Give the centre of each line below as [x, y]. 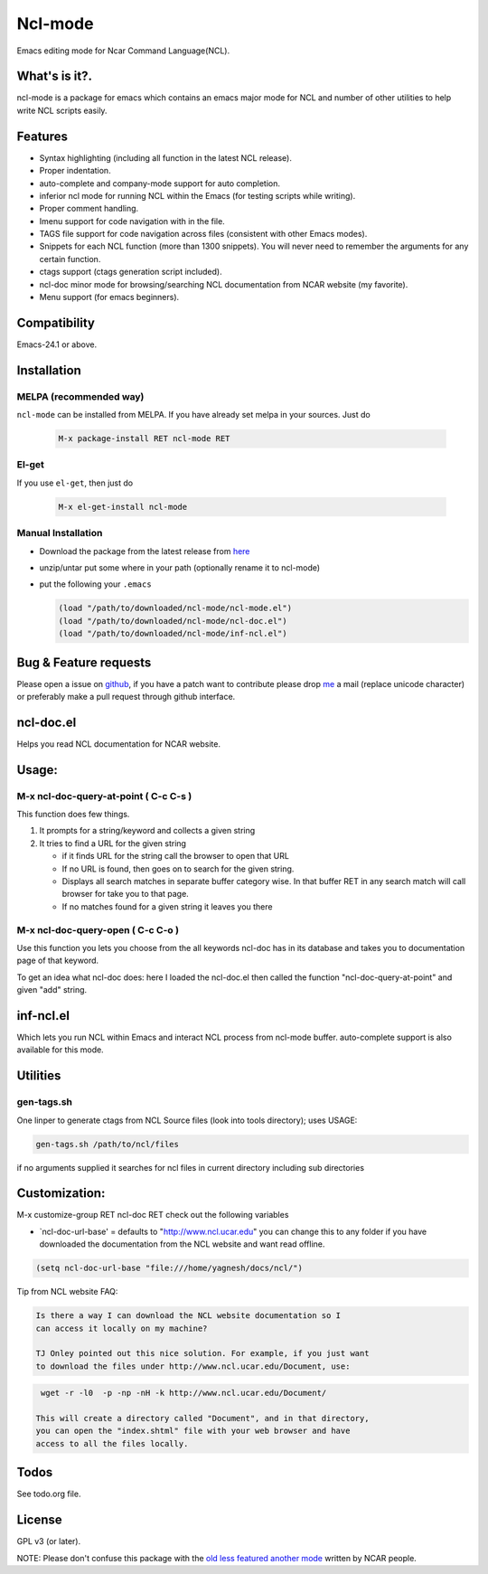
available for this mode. [60, 1050]
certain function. [70, 259]
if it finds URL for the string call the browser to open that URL [175, 856]
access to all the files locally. [112, 1443]
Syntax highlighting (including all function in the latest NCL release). [166, 157]
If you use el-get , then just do [75, 483]
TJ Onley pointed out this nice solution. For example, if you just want [202, 1353]
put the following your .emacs [96, 584]
